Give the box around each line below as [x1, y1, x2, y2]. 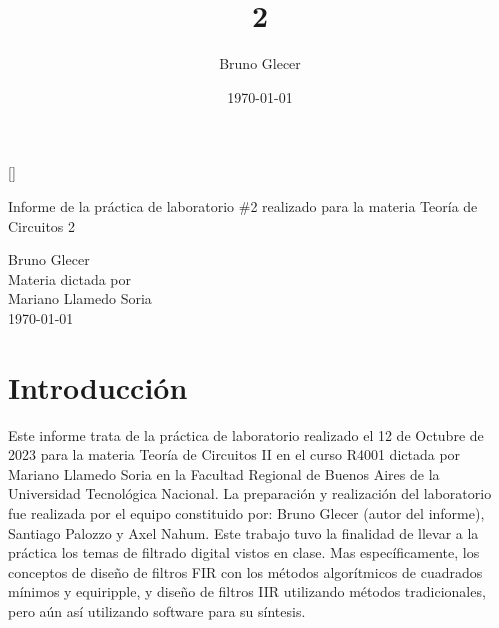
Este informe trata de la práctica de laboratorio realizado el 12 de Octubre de [8, 424, 484, 445]
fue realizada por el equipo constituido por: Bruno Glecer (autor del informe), [8, 502, 485, 523]
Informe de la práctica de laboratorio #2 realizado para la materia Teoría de [8, 195, 478, 216]
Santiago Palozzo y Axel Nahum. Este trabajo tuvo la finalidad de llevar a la [8, 522, 479, 543]
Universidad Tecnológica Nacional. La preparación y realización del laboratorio [8, 483, 492, 504]
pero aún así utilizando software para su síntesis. [8, 600, 306, 621]
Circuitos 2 [8, 215, 76, 236]
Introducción [8, 366, 188, 407]
